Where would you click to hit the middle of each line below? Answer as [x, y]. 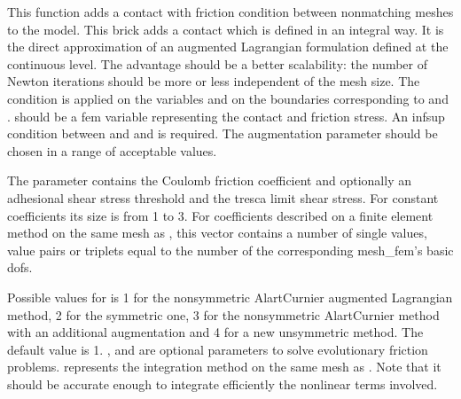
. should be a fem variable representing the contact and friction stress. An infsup [226, 116]
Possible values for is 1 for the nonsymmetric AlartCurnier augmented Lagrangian [230, 297]
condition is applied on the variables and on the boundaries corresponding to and [228, 98]
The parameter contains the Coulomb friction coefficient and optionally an [209, 180]
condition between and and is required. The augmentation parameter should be [223, 133]
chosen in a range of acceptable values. [112, 150]
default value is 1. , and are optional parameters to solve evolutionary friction [218, 349]
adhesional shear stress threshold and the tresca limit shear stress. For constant [223, 197]
